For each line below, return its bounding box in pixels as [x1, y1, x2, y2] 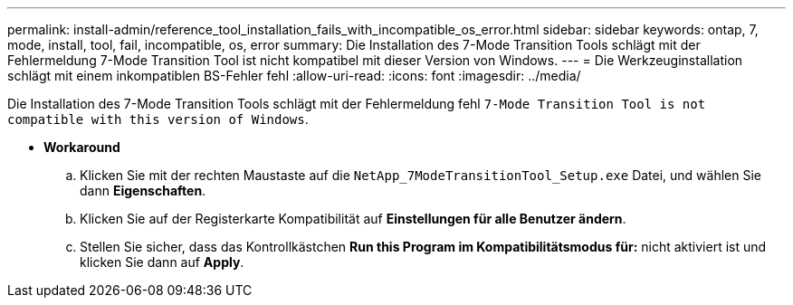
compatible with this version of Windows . [7, 111, 309, 127]
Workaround [43, 139, 120, 155]
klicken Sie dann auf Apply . [80, 254, 244, 270]
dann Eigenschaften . [80, 183, 206, 198]
